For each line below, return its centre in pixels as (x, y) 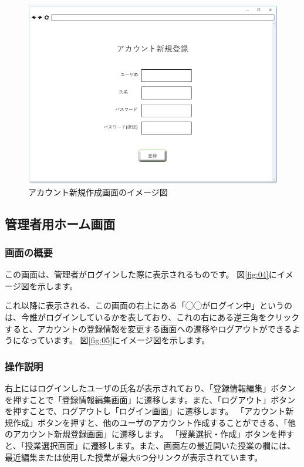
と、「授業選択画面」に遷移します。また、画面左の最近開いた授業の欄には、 (150, 445)
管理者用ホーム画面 (60, 223)
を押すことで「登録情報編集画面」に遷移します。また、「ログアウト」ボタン (150, 399)
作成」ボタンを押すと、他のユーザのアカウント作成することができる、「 (150, 422)
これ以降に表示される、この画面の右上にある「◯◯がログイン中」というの (148, 305)
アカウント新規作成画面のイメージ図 (98, 192)
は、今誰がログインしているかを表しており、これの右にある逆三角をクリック (152, 317)
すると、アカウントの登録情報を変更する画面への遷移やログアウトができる (148, 328)
